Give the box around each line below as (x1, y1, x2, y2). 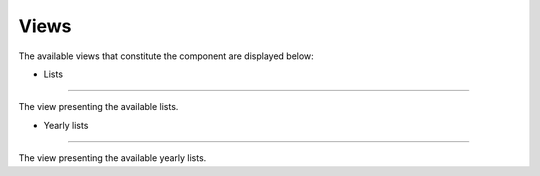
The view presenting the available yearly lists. (18, 152, 207, 164)
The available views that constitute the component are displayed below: (18, 50, 314, 62)
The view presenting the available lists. (18, 101, 179, 113)
